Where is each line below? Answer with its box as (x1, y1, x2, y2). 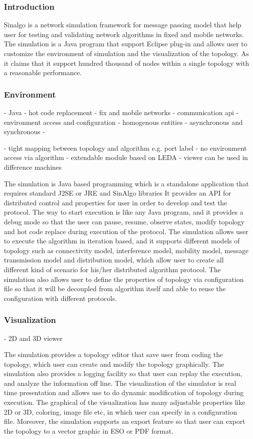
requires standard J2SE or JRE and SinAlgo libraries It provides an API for (4, 188, 232, 198)
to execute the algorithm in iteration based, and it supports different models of (4, 236, 240, 246)
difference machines (4, 161, 62, 172)
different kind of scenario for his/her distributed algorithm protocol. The (4, 264, 221, 274)
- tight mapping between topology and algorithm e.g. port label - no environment (4, 142, 247, 153)
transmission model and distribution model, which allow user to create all (4, 255, 224, 265)
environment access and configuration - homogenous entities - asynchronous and (4, 117, 243, 127)
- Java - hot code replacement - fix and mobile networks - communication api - (4, 107, 239, 117)
